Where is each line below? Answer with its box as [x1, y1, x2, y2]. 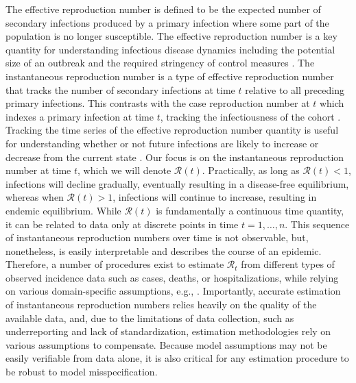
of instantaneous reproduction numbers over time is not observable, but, [5, 230, 309, 245]
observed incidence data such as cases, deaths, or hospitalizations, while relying [5, 270, 339, 284]
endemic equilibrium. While [5, 203, 121, 217]
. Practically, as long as [202, 163, 300, 177]
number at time [5, 163, 71, 177]
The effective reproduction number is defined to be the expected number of [5, 2, 321, 16]
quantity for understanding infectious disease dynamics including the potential [5, 42, 335, 56]
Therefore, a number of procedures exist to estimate [5, 257, 224, 271]
